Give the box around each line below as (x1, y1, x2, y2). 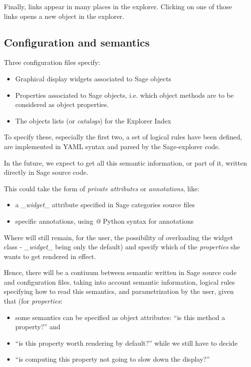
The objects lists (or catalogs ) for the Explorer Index (15, 115, 171, 125)
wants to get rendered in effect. (4, 251, 96, 261)
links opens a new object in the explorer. (4, 11, 124, 21)
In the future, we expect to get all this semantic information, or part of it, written (4, 157, 247, 168)
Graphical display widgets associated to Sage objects (15, 73, 171, 83)
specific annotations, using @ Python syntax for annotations (15, 215, 194, 226)
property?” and (15, 321, 60, 332)
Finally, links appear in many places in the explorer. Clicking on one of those (4, 1, 232, 11)
